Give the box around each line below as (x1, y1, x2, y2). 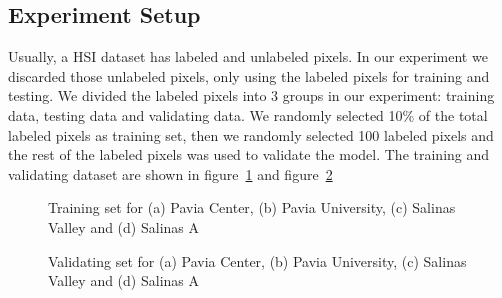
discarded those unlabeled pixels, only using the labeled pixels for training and (8, 65, 490, 86)
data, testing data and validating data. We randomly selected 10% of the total (8, 104, 488, 125)
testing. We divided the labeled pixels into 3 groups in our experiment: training (8, 85, 495, 106)
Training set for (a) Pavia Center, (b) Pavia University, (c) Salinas (48, 197, 456, 218)
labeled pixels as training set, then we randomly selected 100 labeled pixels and (8, 124, 494, 145)
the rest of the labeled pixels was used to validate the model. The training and (8, 144, 490, 165)
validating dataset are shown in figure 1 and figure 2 (8, 163, 333, 184)
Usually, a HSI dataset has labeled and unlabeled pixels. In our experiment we (8, 46, 488, 67)
